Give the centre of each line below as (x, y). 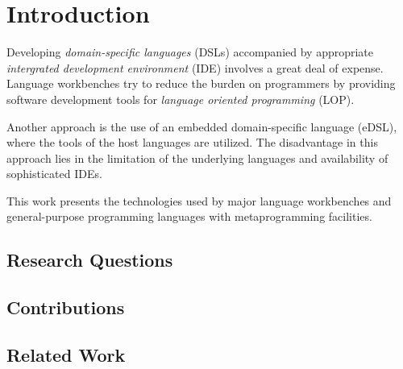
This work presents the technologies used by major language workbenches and (199, 200)
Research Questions (90, 260)
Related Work (66, 355)
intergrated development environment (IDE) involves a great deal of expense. (195, 67)
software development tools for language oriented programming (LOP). (181, 99)
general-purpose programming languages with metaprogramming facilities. (189, 216)
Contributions (66, 307)
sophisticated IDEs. (54, 174)
